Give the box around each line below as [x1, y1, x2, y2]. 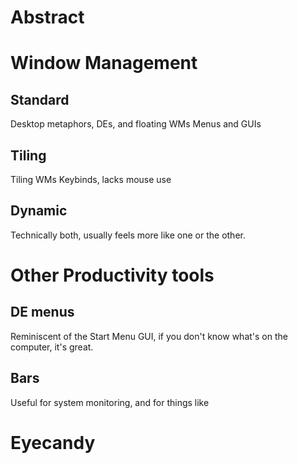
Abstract [10, 6, 85, 29]
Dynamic [10, 202, 68, 220]
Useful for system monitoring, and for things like [10, 396, 210, 408]
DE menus [10, 304, 75, 321]
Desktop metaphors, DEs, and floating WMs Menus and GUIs [10, 118, 262, 130]
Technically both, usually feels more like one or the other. [10, 229, 246, 241]
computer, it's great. [10, 341, 94, 353]
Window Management [10, 52, 198, 75]
